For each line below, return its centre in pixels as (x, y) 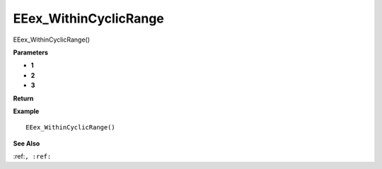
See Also (27, 143)
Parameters (31, 52)
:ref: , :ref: (32, 156)
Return (23, 98)
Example (26, 111)
